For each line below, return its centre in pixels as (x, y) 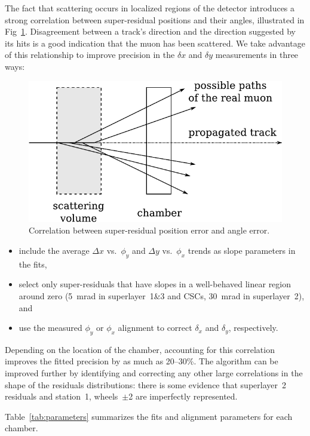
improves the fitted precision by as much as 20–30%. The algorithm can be (142, 361)
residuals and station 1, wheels (62, 396)
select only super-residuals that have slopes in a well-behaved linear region (155, 284)
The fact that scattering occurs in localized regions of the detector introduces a (150, 8)
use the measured (50, 328)
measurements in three (257, 55)
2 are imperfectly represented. (183, 396)
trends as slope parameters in (242, 250)
